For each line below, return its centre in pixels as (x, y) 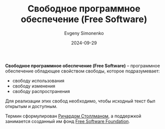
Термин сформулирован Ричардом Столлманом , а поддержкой (73, 116)
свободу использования (38, 80)
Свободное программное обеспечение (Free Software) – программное (82, 65)
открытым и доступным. (31, 106)
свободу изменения (34, 86)
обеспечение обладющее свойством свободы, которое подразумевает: (82, 71)
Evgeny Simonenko (84, 33)
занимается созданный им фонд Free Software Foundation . (67, 121)
